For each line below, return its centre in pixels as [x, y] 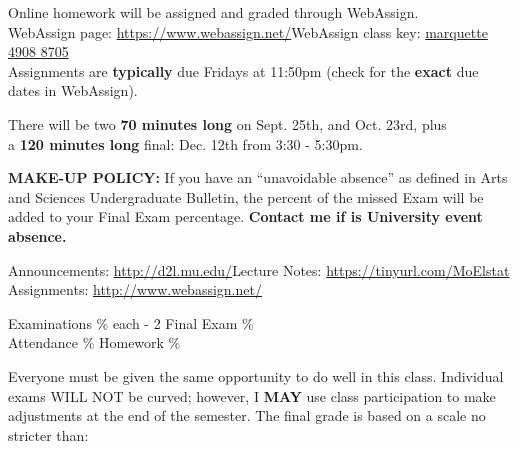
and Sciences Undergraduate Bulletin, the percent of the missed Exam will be [246, 196]
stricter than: [48, 434]
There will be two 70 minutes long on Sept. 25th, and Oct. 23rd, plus [227, 123]
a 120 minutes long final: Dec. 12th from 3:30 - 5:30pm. [185, 143]
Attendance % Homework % [94, 342]
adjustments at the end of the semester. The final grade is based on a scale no [247, 415]
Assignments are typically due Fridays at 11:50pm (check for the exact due [243, 70]
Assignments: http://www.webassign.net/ [135, 289]
